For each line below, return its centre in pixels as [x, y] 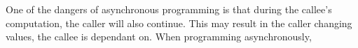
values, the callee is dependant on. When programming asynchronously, [159, 37]
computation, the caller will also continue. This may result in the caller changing [179, 23]
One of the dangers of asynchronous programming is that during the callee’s [169, 9]
